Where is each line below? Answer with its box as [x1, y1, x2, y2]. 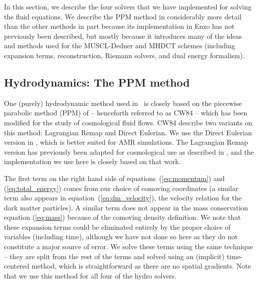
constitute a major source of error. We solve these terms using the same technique [4, 241, 253, 252]
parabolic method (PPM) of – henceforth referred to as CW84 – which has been [4, 107, 248, 118]
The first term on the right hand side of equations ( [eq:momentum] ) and [4, 173, 225, 183]
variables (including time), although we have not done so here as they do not [4, 231, 238, 242]
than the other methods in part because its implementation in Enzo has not [4, 21, 235, 31]
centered [4, 261, 29, 271]
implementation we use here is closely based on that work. [4, 156, 181, 167]
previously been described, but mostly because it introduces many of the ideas [4, 30, 242, 41]
